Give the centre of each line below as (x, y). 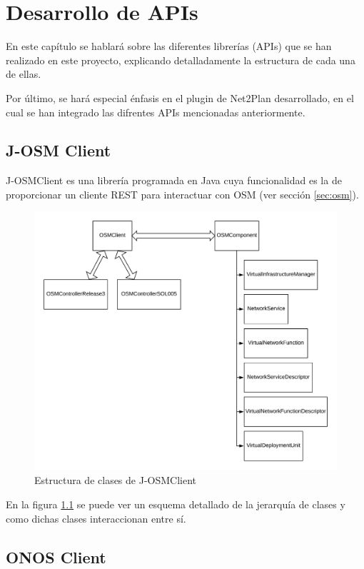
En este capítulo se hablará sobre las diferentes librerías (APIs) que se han (169, 46)
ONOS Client (56, 557)
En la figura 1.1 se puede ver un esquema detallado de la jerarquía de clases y (176, 504)
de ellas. (24, 74)
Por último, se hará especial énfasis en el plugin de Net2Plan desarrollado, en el (180, 97)
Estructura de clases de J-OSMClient (116, 480)
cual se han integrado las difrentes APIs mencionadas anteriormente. (156, 112)
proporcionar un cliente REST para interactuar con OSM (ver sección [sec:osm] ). (182, 194)
